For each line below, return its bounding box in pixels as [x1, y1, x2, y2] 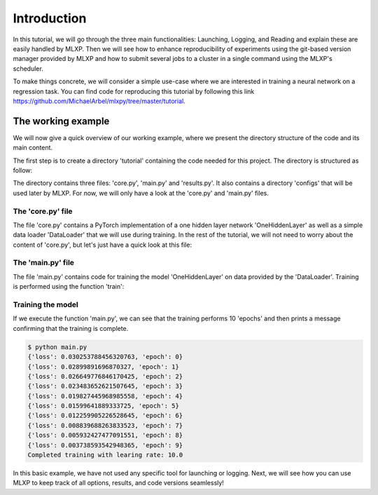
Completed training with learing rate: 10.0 [27, 451, 183, 459]
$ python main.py [27, 343, 87, 351]
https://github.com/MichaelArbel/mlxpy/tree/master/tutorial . [13, 97, 185, 105]
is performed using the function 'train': [13, 283, 125, 291]
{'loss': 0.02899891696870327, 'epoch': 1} [27, 362, 180, 371]
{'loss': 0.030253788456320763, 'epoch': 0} [27, 353, 183, 361]
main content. [13, 144, 52, 152]
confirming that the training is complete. [13, 324, 129, 332]
